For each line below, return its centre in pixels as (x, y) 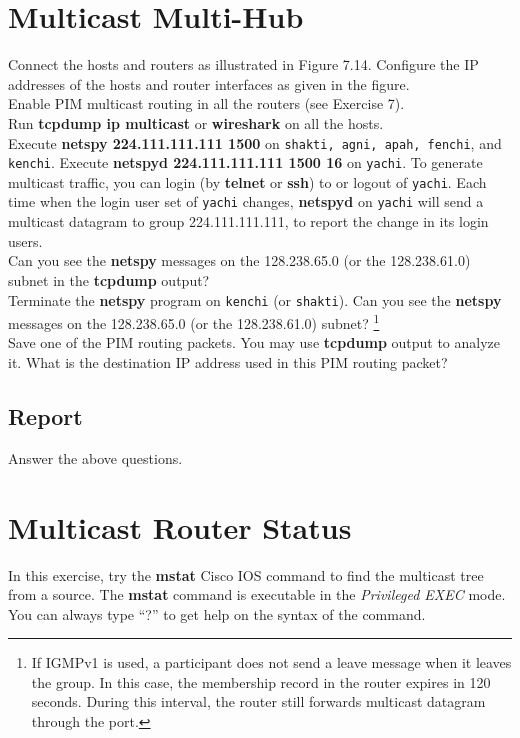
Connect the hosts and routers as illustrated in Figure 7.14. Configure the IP (243, 64)
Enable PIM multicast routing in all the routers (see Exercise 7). (206, 103)
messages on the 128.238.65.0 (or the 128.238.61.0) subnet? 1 (194, 321)
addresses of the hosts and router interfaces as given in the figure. (209, 83)
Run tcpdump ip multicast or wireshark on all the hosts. (196, 122)
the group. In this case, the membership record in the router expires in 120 (261, 681)
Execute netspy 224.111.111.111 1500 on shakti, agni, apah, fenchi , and (255, 142)
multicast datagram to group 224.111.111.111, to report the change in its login (248, 221)
